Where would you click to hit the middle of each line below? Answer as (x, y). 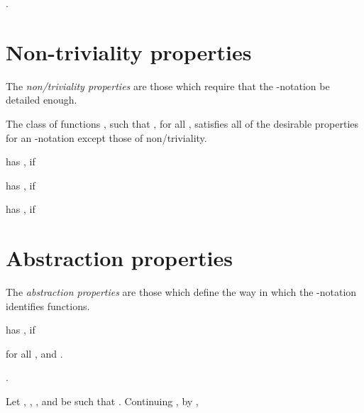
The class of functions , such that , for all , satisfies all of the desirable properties (182, 123)
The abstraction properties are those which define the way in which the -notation (181, 292)
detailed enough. (42, 100)
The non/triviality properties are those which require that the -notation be (168, 86)
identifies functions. (48, 305)
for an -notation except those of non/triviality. (106, 137)
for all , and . (34, 353)
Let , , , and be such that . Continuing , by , (102, 401)
